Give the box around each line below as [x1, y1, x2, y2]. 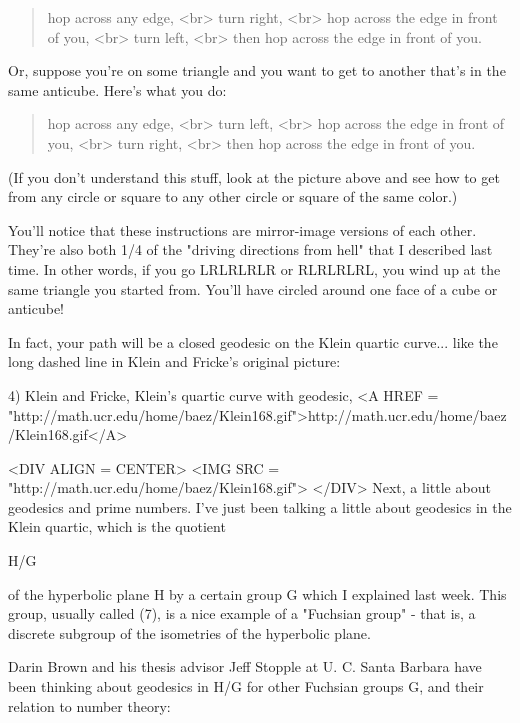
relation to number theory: [8, 695, 171, 716]
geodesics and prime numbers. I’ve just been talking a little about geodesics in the [8, 496, 512, 517]
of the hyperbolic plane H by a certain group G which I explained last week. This [8, 583, 507, 604]
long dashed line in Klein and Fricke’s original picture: [8, 351, 341, 372]
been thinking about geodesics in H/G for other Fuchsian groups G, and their [8, 676, 484, 697]
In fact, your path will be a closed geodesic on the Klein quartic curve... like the [8, 331, 498, 352]
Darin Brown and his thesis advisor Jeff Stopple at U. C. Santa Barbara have [8, 656, 482, 677]
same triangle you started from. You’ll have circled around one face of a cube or [8, 278, 498, 299]
